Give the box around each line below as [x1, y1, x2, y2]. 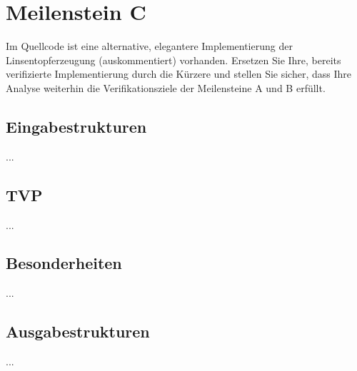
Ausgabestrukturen [6, 320, 150, 342]
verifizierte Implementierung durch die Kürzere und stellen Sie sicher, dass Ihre [6, 66, 351, 81]
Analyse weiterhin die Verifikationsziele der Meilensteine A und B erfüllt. [6, 80, 326, 95]
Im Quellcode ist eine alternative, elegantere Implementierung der [6, 39, 293, 54]
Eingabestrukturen [6, 115, 147, 137]
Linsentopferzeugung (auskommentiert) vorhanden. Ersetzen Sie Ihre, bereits [6, 52, 341, 67]
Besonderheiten [6, 252, 122, 274]
